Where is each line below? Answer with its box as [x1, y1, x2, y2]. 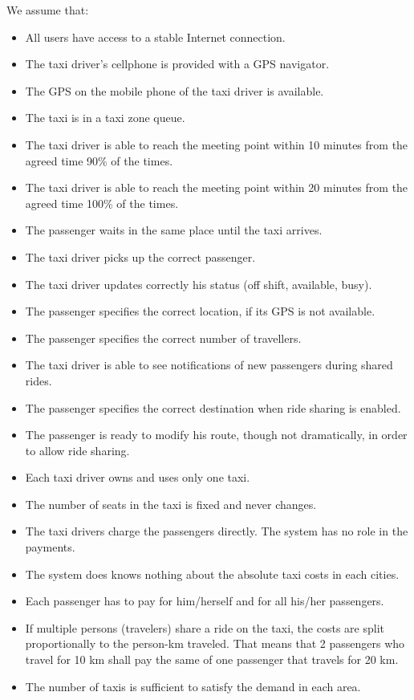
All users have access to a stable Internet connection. [25, 28, 286, 45]
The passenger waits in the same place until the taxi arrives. [25, 222, 323, 238]
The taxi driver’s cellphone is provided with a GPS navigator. [25, 55, 330, 72]
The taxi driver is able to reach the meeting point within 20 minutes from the [25, 179, 408, 196]
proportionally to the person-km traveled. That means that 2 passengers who [25, 635, 405, 652]
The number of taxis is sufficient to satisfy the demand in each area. [25, 678, 361, 694]
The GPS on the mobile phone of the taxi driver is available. [25, 82, 324, 99]
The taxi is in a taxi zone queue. [25, 109, 185, 126]
